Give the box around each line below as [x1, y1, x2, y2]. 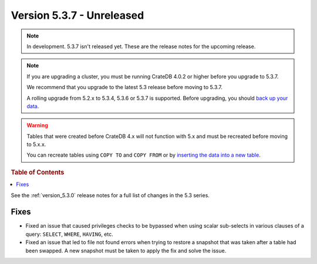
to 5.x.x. [26, 141, 46, 148]
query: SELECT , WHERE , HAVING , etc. [25, 231, 114, 238]
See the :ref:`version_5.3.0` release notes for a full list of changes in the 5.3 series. [11, 191, 210, 199]
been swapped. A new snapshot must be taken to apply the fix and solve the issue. [25, 247, 227, 254]
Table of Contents [11, 168, 65, 176]
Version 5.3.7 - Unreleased [11, 9, 144, 22]
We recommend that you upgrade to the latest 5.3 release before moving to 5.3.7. [26, 84, 223, 91]
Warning [26, 122, 48, 129]
